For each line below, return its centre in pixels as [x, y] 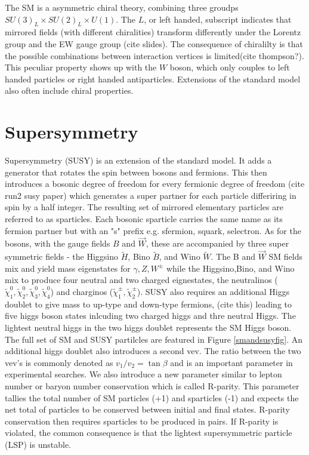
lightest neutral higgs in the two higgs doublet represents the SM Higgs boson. [148, 328]
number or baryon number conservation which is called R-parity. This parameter [152, 386]
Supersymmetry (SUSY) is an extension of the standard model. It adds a [138, 160]
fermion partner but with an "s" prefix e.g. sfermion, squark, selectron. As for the [153, 230]
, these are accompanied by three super [217, 243]
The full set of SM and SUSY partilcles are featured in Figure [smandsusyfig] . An [154, 339]
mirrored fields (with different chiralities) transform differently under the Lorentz [153, 32]
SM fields [286, 256]
